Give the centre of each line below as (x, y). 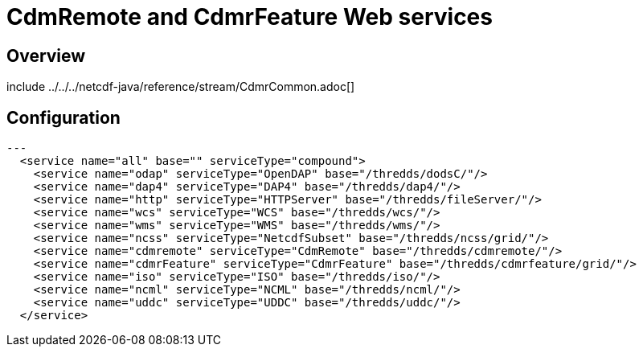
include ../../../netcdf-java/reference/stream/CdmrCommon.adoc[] (181, 87)
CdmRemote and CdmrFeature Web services (250, 17)
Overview (46, 55)
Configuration (63, 117)
